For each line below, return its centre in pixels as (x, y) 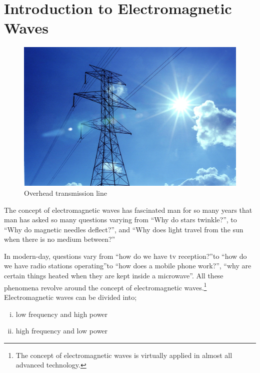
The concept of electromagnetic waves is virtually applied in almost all (124, 355)
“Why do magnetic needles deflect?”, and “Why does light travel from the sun (124, 229)
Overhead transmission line (65, 193)
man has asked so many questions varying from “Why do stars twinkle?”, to (120, 220)
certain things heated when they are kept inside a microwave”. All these (114, 276)
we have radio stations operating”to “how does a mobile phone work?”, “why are (128, 266)
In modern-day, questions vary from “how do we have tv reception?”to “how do (125, 256)
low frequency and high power (62, 314)
